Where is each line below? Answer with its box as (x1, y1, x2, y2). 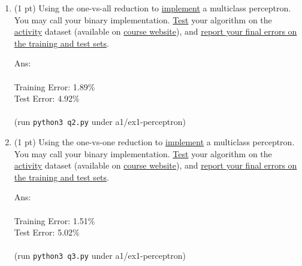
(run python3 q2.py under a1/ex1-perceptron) (14, 115, 186, 128)
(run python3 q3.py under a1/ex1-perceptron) (14, 249, 186, 262)
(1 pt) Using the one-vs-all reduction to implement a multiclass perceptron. (14, 2, 291, 14)
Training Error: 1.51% (14, 214, 95, 227)
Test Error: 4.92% (14, 92, 80, 105)
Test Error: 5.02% (14, 226, 80, 239)
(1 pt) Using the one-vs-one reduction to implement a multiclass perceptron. (14, 136, 295, 148)
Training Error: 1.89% (14, 80, 95, 93)
